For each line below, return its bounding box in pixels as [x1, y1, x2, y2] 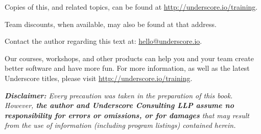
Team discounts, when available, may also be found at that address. [5, 18, 217, 29]
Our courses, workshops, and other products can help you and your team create [5, 52, 254, 63]
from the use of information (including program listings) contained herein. [5, 120, 236, 130]
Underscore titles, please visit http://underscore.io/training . [5, 72, 193, 83]
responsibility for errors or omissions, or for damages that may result [5, 110, 249, 120]
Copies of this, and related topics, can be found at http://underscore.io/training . [5, 2, 258, 12]
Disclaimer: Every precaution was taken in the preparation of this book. [5, 90, 233, 100]
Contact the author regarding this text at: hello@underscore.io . [5, 36, 202, 46]
